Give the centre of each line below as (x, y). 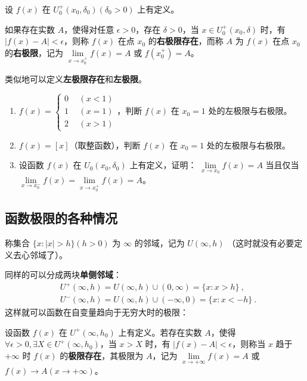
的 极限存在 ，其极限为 (102, 356)
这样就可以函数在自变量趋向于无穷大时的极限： (97, 312)
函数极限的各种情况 (61, 218)
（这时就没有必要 (261, 242)
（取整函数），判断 (105, 145)
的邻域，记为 (159, 242)
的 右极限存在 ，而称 (186, 41)
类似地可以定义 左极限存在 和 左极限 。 (76, 78)
